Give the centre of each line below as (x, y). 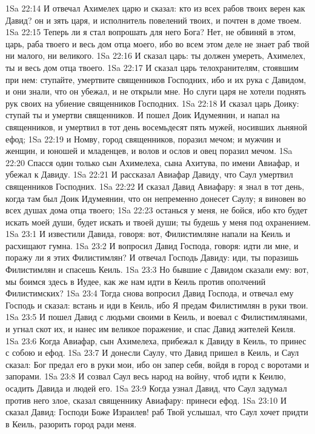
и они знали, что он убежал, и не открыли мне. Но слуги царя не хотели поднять (156, 91)
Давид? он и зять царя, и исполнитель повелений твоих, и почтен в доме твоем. (154, 20)
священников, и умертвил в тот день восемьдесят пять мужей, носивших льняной (156, 126)
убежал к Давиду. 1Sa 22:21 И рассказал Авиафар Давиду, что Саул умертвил (149, 174)
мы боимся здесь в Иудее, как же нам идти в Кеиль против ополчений (136, 281)
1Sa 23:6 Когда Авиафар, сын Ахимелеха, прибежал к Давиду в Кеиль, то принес (156, 340)
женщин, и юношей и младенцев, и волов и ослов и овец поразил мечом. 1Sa (149, 151)
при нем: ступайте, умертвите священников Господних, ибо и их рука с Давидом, (156, 79)
